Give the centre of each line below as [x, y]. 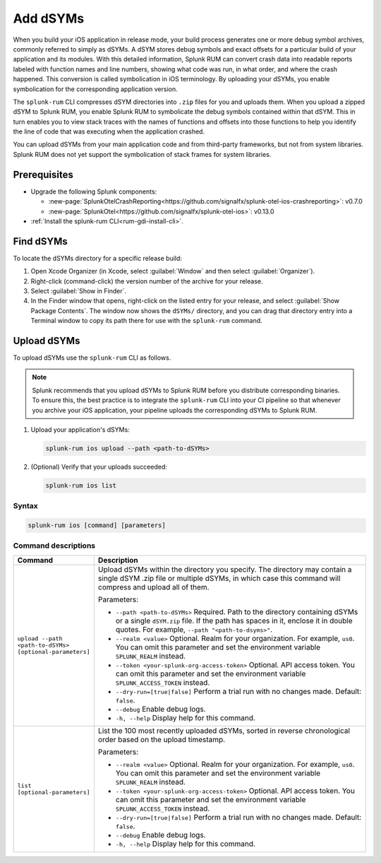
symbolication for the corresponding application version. [95, 89]
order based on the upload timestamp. [162, 739]
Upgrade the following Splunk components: [94, 192]
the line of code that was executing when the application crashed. [109, 131]
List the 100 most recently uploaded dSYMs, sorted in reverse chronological [224, 730]
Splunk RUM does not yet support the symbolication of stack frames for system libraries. [142, 154]
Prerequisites [43, 174]
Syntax [25, 506]
